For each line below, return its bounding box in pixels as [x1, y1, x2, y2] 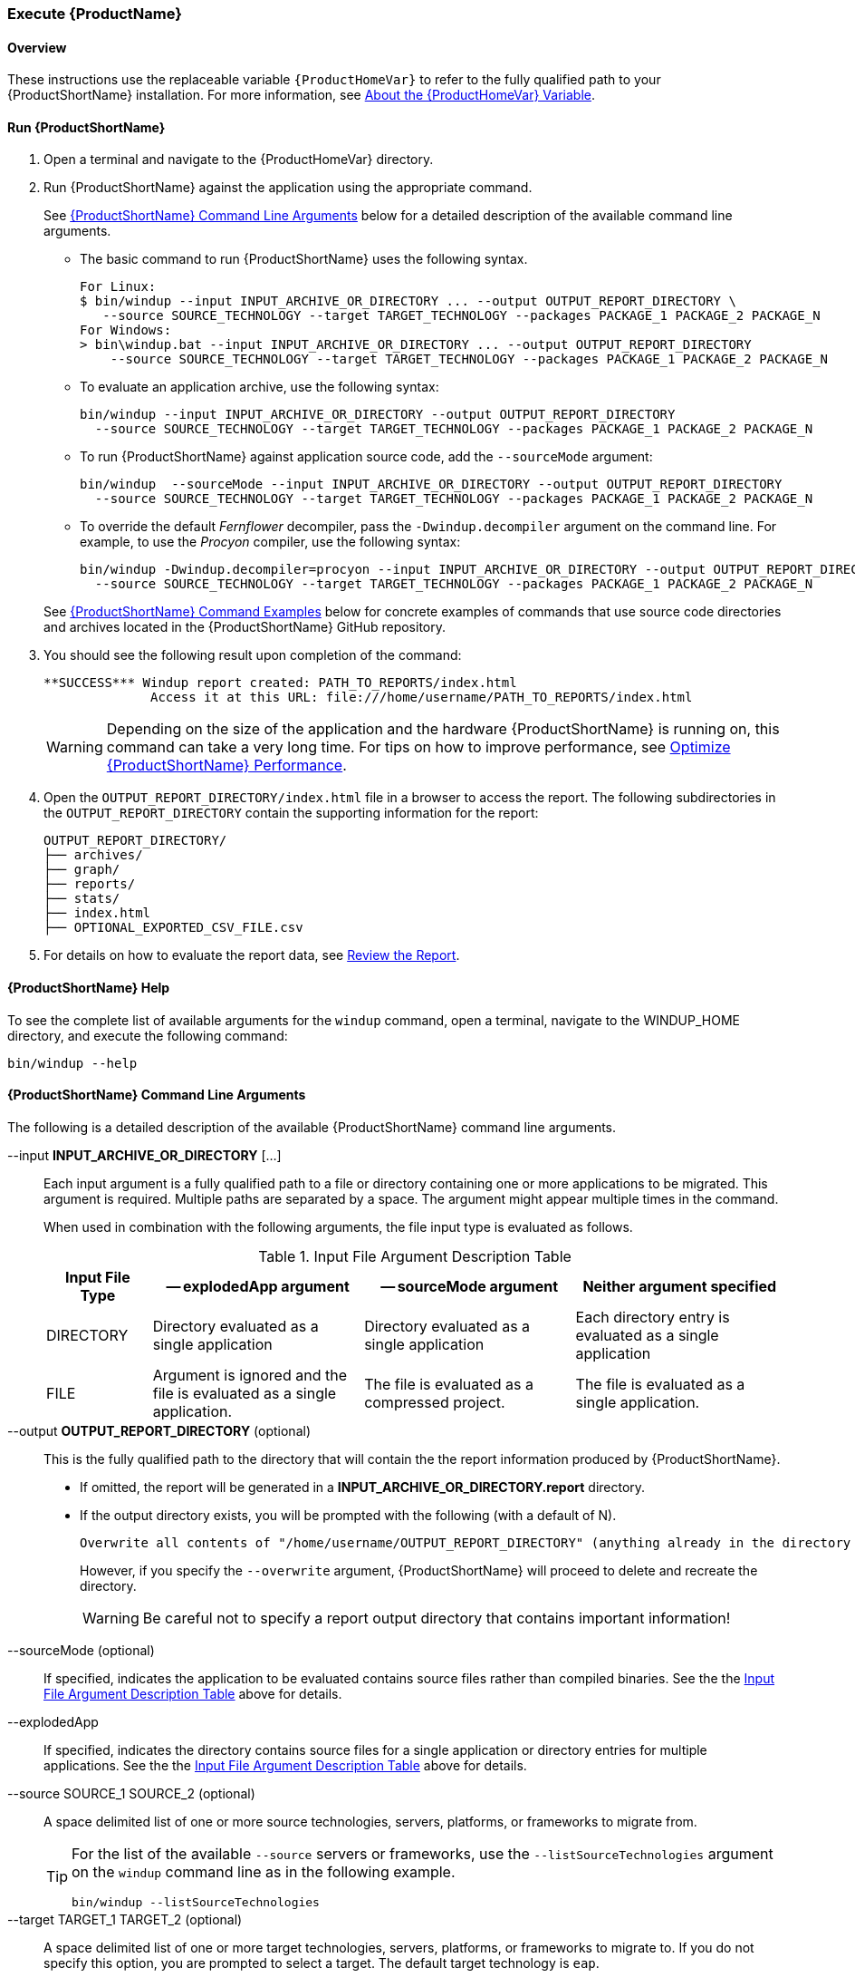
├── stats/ [43, 891, 120, 906]
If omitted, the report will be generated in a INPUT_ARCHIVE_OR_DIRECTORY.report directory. [80, 1478, 646, 1495]
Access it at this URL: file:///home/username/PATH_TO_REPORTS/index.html [150, 690, 693, 705]
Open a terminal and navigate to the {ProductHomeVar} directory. [43, 151, 434, 168]
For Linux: [80, 279, 157, 295]
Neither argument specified [582, 1276, 777, 1295]
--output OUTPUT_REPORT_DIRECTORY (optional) [7, 1422, 311, 1439]
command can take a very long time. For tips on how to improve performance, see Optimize [106, 738, 731, 757]
